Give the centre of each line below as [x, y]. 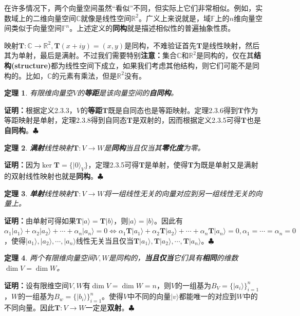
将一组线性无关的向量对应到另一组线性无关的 [180, 193]
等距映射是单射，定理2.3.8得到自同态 [65, 120]
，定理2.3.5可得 [114, 165]
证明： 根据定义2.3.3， [40, 110]
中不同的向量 [149, 296]
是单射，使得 [166, 165]
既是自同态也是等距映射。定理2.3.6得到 [173, 110]
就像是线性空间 [106, 18]
